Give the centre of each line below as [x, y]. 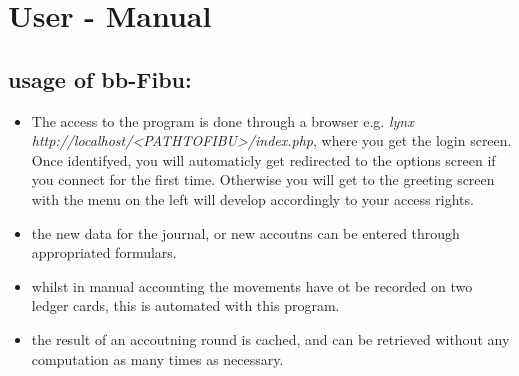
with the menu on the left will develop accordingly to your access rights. [252, 198]
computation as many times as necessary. [157, 358]
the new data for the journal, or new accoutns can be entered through [245, 232]
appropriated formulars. [104, 252]
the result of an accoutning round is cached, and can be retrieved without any [270, 338]
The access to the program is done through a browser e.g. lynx [222, 120]
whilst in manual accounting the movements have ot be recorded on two [252, 285]
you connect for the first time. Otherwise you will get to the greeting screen [263, 179]
